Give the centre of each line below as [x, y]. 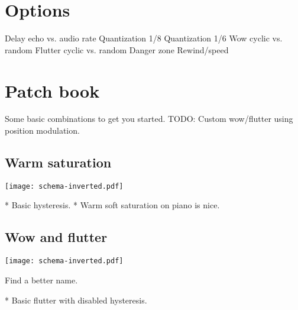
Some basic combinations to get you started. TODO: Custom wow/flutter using [149, 119]
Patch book [52, 90]
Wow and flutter [56, 237]
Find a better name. [41, 280]
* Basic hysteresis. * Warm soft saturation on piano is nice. [112, 205]
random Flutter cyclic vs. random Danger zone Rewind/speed [117, 49]
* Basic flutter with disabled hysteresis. [76, 300]
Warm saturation [58, 162]
